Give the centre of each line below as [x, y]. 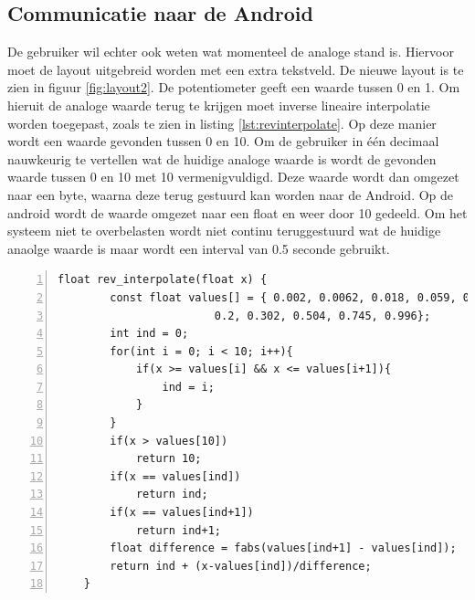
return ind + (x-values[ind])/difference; [241, 566]
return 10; [169, 459]
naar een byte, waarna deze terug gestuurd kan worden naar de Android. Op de [231, 194]
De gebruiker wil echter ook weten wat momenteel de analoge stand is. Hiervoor [231, 52]
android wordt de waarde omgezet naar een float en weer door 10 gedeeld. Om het [237, 212]
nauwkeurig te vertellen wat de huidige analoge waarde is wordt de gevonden [222, 158]
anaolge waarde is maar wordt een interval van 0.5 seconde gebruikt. [199, 248]
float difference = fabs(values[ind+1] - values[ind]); [283, 548]
